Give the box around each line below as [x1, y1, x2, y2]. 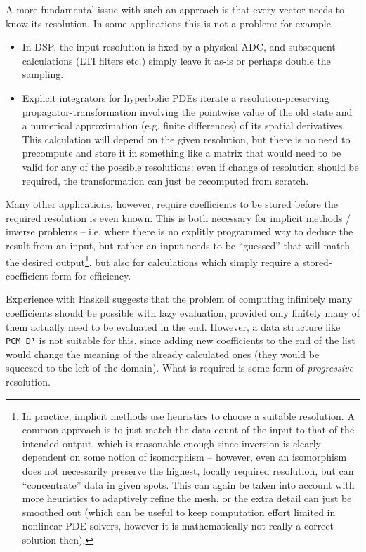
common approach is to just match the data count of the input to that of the [22, 422, 355, 437]
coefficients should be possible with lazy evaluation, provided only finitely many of [6, 305, 360, 320]
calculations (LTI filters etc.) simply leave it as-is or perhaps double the [22, 53, 331, 67]
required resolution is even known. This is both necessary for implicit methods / [6, 210, 351, 225]
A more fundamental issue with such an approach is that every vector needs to [6, 2, 344, 16]
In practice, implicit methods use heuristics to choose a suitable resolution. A [22, 408, 355, 423]
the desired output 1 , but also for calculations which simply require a [6, 252, 299, 269]
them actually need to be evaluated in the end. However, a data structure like [6, 319, 341, 334]
